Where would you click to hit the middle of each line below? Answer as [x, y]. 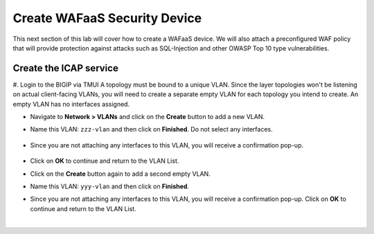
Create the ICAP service [66, 68]
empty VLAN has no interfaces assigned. [71, 104]
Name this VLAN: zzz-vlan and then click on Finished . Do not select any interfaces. [151, 129]
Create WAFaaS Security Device [107, 18]
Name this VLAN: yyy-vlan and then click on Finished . [110, 186]
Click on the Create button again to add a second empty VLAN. [120, 174]
